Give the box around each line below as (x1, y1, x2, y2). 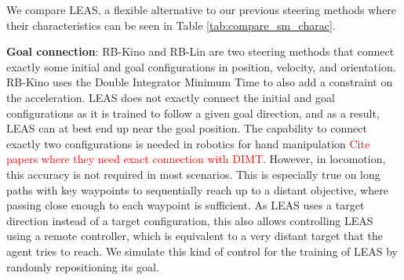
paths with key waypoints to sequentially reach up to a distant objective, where (6, 181, 388, 198)
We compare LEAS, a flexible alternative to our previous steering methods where (6, 2, 397, 17)
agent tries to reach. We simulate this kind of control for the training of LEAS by (6, 242, 398, 259)
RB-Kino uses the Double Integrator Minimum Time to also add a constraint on (6, 74, 393, 90)
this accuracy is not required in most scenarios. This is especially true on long (6, 165, 380, 182)
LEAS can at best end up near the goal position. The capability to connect (6, 120, 367, 136)
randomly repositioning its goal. (6, 258, 159, 275)
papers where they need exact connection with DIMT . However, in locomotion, (6, 151, 386, 167)
